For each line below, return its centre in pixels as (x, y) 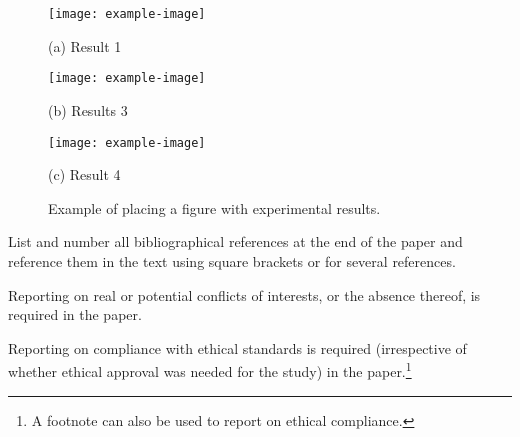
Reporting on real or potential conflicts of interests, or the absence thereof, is (244, 294)
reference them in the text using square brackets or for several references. (232, 260)
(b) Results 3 (88, 109)
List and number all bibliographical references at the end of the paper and (235, 241)
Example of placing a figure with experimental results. (214, 207)
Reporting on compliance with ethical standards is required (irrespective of (237, 347)
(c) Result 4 (84, 174)
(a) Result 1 (85, 45)
